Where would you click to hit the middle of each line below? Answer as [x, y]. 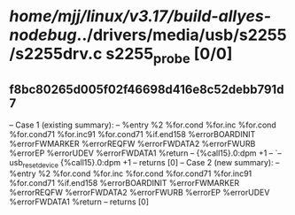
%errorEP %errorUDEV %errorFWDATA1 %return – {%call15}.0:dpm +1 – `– [145, 153]
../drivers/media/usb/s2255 [182, 35]
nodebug [43, 35]
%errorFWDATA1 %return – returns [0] [79, 202]
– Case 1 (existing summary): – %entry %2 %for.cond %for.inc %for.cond [143, 125]
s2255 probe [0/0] [169, 56]
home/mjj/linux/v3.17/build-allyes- [140, 16]
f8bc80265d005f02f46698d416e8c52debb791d [147, 90]
